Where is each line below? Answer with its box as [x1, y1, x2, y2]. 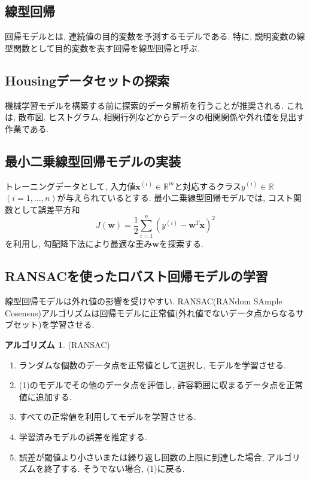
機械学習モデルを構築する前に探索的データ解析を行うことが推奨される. [5, 99, 284, 111]
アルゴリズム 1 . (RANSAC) [5, 338, 110, 351]
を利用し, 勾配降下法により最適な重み [5, 237, 153, 250]
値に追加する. [19, 390, 72, 402]
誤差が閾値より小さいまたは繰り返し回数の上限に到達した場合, [19, 450, 265, 463]
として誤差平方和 [13, 203, 80, 215]
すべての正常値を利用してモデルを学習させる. [19, 410, 196, 423]
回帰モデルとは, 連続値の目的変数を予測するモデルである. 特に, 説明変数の [5, 30, 297, 42]
